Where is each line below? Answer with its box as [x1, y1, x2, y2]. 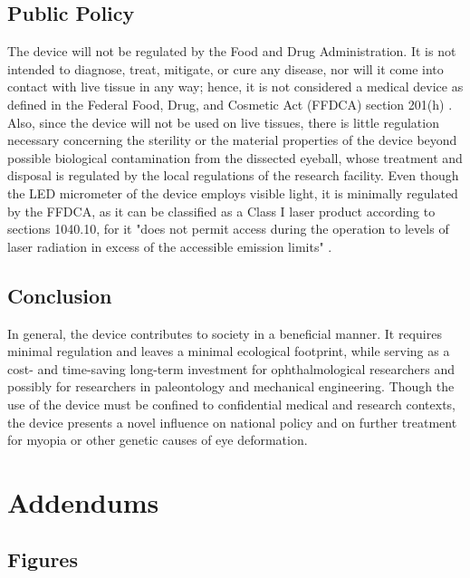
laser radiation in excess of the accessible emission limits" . [7, 236, 332, 255]
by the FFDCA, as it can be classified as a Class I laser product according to [7, 201, 436, 220]
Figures [7, 545, 78, 573]
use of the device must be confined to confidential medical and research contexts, [7, 394, 456, 413]
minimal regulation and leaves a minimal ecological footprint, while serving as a [7, 342, 450, 361]
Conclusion [7, 281, 112, 309]
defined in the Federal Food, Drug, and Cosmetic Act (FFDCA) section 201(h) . [7, 94, 453, 113]
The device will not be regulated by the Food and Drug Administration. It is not [7, 42, 456, 61]
